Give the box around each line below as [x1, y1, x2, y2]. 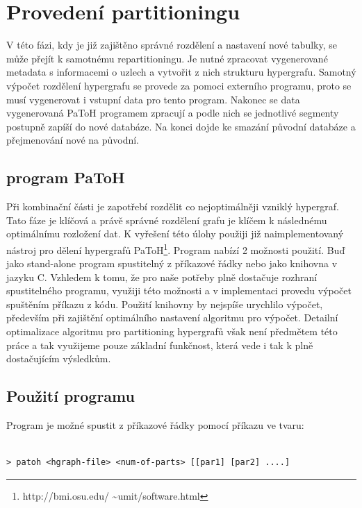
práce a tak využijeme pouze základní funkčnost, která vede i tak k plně [6, 337, 313, 352]
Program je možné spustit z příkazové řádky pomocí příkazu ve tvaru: [6, 418, 304, 432]
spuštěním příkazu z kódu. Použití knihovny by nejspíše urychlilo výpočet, [6, 296, 323, 311]
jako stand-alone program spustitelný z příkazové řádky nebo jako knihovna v [6, 256, 338, 271]
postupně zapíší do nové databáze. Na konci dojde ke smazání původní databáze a [6, 119, 356, 133]
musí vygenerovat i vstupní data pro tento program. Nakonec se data [6, 92, 300, 106]
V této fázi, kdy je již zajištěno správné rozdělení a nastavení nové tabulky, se [6, 37, 337, 52]
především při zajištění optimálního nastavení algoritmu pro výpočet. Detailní [6, 310, 338, 325]
